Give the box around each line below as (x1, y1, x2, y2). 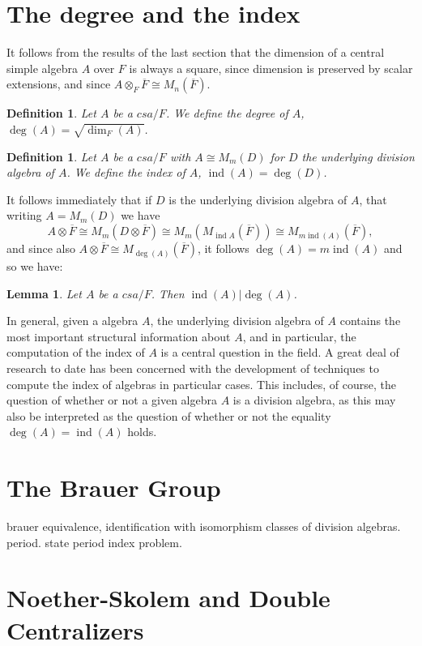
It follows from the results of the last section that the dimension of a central (6, 44, 385, 61)
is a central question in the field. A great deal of (160, 344, 399, 361)
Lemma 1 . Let (6, 284, 82, 302)
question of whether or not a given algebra (6, 391, 217, 409)
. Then (151, 284, 185, 302)
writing (6, 207, 42, 224)
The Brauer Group (6, 471, 221, 504)
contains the (339, 312, 401, 329)
